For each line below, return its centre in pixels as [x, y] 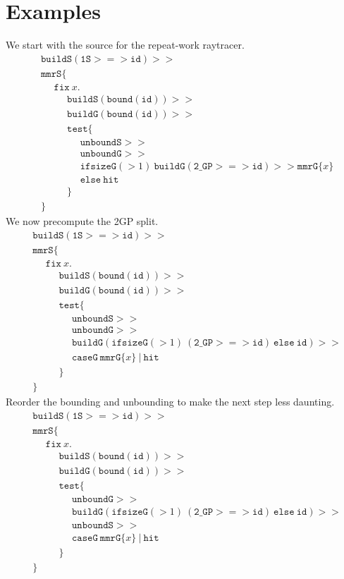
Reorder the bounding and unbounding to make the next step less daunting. [170, 402]
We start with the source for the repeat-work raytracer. [125, 45]
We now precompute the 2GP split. [82, 221]
